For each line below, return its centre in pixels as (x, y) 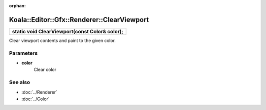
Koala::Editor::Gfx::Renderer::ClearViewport (79, 20)
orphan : (17, 6)
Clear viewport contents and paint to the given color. (62, 40)
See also (20, 82)
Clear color (45, 70)
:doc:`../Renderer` (39, 92)
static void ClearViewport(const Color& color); (68, 31)
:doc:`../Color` (35, 99)
